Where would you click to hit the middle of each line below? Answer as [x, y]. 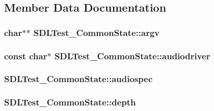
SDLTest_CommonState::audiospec [78, 79]
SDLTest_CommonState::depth [70, 102]
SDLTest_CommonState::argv [97, 32]
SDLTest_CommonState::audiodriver [132, 55]
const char [26, 55]
